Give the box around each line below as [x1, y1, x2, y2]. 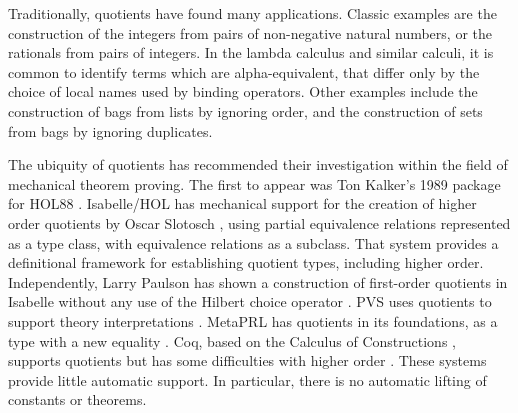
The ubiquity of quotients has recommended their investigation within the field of [8, 154, 508, 175]
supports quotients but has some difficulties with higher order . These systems [8, 350, 487, 371]
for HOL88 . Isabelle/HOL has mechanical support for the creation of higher [8, 193, 477, 214]
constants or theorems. [8, 389, 147, 410]
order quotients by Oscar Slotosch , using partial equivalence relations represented [8, 212, 511, 233]
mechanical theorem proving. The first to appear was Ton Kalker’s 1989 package [8, 173, 501, 194]
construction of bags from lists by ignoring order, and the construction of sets [8, 100, 483, 121]
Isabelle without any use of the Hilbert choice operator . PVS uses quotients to [8, 291, 492, 312]
